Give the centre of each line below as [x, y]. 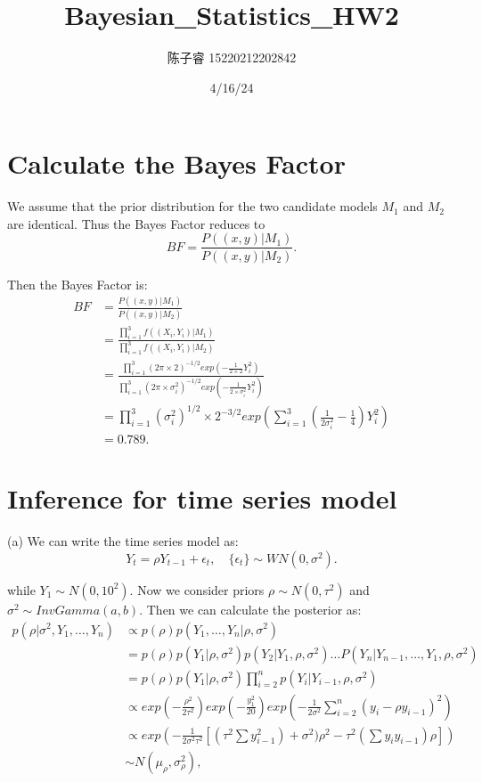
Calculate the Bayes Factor [176, 163]
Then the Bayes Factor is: [78, 284]
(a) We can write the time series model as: [123, 541]
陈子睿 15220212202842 [232, 57]
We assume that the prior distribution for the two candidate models [192, 206]
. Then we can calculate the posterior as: [250, 609]
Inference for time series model [202, 498]
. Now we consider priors [197, 589]
